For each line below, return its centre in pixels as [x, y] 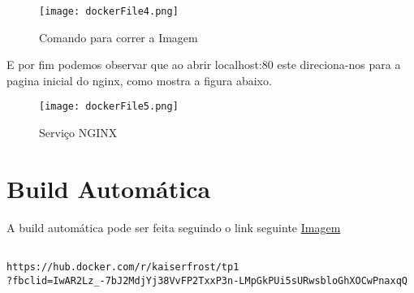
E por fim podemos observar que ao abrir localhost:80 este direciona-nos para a [204, 65]
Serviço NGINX [78, 133]
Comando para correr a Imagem [119, 37]
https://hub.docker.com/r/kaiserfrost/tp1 [123, 267]
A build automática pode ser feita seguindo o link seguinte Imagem [174, 227]
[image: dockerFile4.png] [109, 11]
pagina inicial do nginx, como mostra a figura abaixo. [139, 80]
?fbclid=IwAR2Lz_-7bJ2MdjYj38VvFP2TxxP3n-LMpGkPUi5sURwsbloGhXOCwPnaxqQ [207, 280]
